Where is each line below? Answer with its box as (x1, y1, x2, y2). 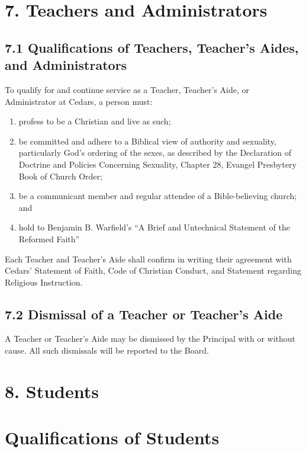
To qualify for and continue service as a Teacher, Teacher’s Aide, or (5, 83, 250, 95)
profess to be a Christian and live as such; (18, 115, 171, 127)
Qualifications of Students (5, 425, 220, 450)
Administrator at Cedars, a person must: (5, 95, 153, 107)
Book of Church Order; (18, 169, 102, 182)
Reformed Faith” (18, 232, 80, 245)
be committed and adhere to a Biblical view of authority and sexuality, (18, 134, 276, 147)
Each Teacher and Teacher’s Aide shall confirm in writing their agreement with (5, 252, 292, 265)
